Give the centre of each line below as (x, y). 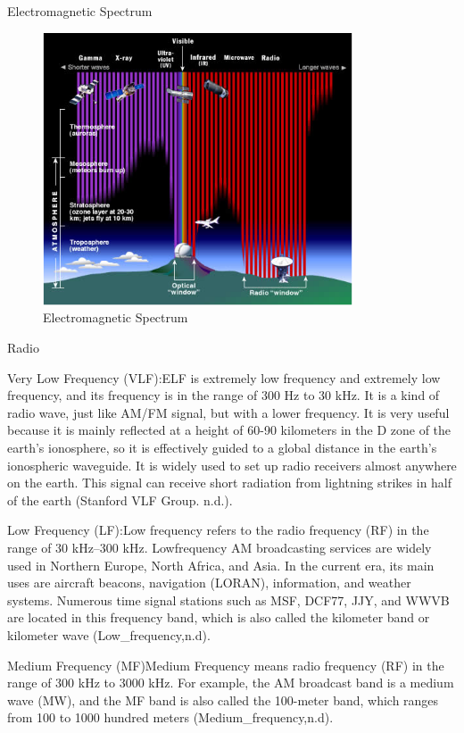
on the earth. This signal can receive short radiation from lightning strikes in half (230, 483)
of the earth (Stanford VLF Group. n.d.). (120, 500)
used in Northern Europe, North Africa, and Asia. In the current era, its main (221, 565)
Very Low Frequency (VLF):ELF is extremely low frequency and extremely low (224, 377)
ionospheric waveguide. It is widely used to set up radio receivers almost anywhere (232, 465)
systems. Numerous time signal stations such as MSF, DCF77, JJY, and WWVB (228, 600)
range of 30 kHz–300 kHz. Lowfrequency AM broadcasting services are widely (220, 547)
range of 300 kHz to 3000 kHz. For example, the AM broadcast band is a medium (231, 683)
